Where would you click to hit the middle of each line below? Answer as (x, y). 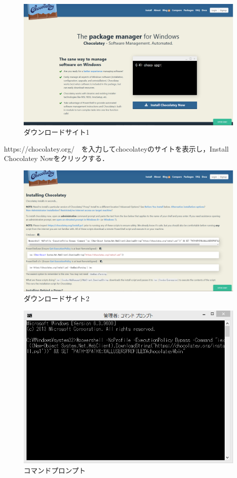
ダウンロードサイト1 (57, 132)
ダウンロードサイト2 (57, 298)
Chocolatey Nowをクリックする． (57, 158)
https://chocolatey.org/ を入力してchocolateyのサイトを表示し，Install (117, 148)
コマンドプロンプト (55, 470)
